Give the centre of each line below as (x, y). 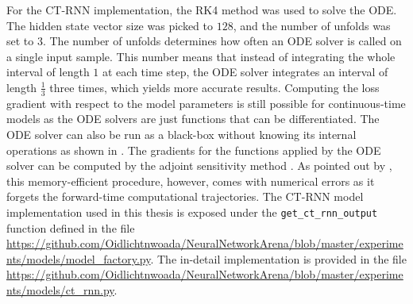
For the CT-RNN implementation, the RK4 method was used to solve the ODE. (202, 10)
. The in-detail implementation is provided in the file (278, 258)
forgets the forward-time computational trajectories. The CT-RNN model (185, 196)
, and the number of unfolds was (312, 25)
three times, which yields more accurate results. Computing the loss (214, 87)
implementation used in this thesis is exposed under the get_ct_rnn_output (192, 212)
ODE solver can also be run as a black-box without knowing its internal (181, 134)
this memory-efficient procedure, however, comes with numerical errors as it (191, 181)
